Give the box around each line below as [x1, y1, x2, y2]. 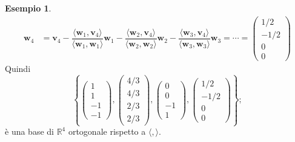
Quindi [5, 62, 31, 74]
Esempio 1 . [5, 2, 51, 14]
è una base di [5, 125, 54, 138]
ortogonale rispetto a [68, 125, 146, 138]
